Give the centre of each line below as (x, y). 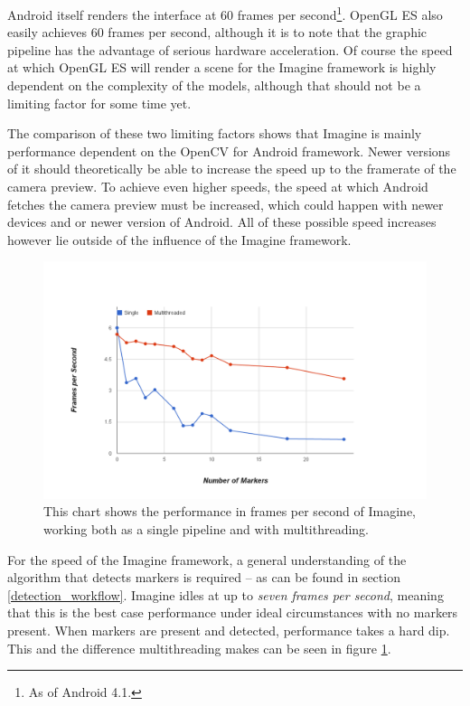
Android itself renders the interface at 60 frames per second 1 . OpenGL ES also (225, 13)
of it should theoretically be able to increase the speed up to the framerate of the (232, 169)
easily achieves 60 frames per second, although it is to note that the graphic (217, 32)
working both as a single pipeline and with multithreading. (207, 529)
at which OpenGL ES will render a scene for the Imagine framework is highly (222, 67)
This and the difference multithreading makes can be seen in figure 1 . (199, 648)
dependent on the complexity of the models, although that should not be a (214, 85)
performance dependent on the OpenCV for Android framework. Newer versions (229, 151)
